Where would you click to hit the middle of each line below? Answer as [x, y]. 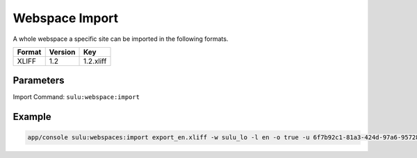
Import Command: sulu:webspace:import [76, 97]
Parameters [39, 81]
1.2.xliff [95, 61]
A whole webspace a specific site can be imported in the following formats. [121, 39]
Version [62, 52]
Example [32, 117]
